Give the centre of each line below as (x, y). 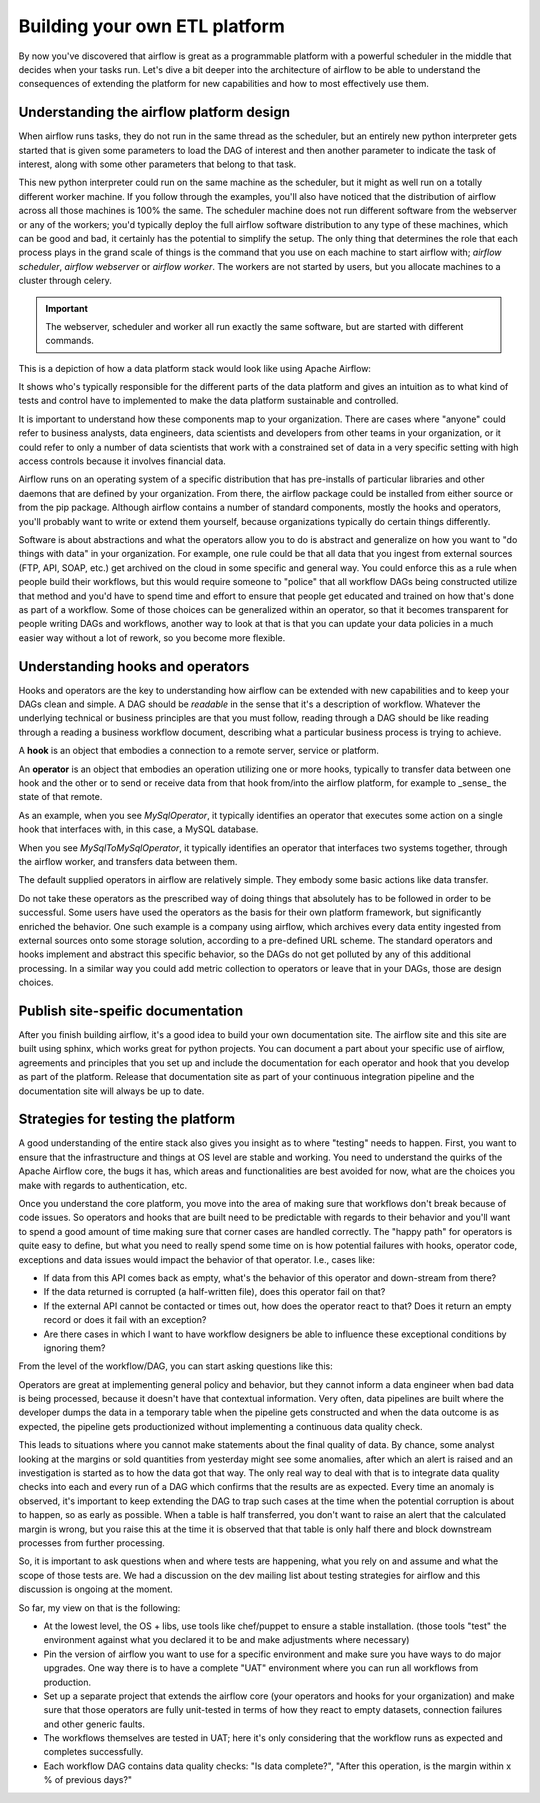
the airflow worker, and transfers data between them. (128, 861)
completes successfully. (93, 1752)
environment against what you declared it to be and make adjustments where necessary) (226, 1640)
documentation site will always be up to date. (111, 1091)
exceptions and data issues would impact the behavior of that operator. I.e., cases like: (196, 1259)
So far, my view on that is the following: (99, 1607)
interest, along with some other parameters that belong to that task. (157, 164)
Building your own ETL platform (151, 26)
